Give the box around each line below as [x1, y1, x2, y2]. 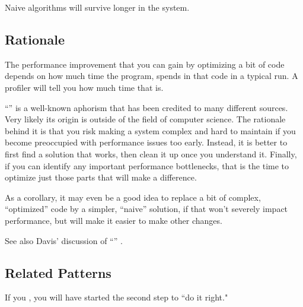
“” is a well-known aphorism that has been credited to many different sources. [5, 101, 288, 113]
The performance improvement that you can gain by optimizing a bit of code [5, 58, 285, 70]
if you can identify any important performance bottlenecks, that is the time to [5, 159, 289, 172]
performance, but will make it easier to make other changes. [5, 214, 222, 226]
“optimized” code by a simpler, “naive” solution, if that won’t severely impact [5, 202, 288, 215]
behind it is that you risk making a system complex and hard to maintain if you [5, 124, 296, 137]
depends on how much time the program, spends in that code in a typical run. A [5, 69, 298, 82]
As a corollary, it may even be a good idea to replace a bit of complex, [5, 191, 261, 203]
